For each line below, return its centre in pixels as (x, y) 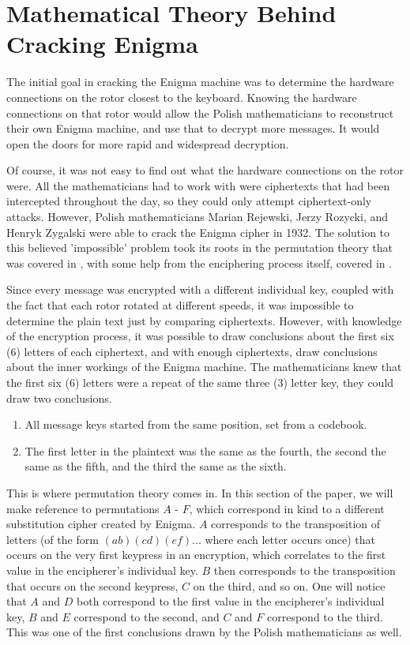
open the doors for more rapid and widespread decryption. (148, 143)
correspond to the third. (325, 616)
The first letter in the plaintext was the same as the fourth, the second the (205, 450)
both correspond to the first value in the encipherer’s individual (231, 601)
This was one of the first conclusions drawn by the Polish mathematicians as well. (204, 632)
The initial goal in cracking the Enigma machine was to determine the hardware (200, 82)
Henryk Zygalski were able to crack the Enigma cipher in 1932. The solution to (198, 232)
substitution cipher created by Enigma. (101, 524)
